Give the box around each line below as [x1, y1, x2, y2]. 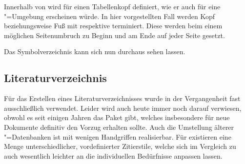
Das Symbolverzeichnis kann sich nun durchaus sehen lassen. [4, 46, 185, 57]
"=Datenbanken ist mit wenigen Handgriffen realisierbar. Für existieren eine [4, 131, 231, 142]
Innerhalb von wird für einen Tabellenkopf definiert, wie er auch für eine [4, 1, 221, 11]
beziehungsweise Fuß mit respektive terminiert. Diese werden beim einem [4, 20, 223, 31]
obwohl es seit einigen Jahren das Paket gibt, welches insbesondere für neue [4, 112, 230, 123]
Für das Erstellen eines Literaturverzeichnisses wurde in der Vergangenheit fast [4, 93, 241, 103]
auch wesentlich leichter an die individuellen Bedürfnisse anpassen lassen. [4, 150, 223, 161]
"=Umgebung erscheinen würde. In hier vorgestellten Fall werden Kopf [4, 11, 215, 21]
